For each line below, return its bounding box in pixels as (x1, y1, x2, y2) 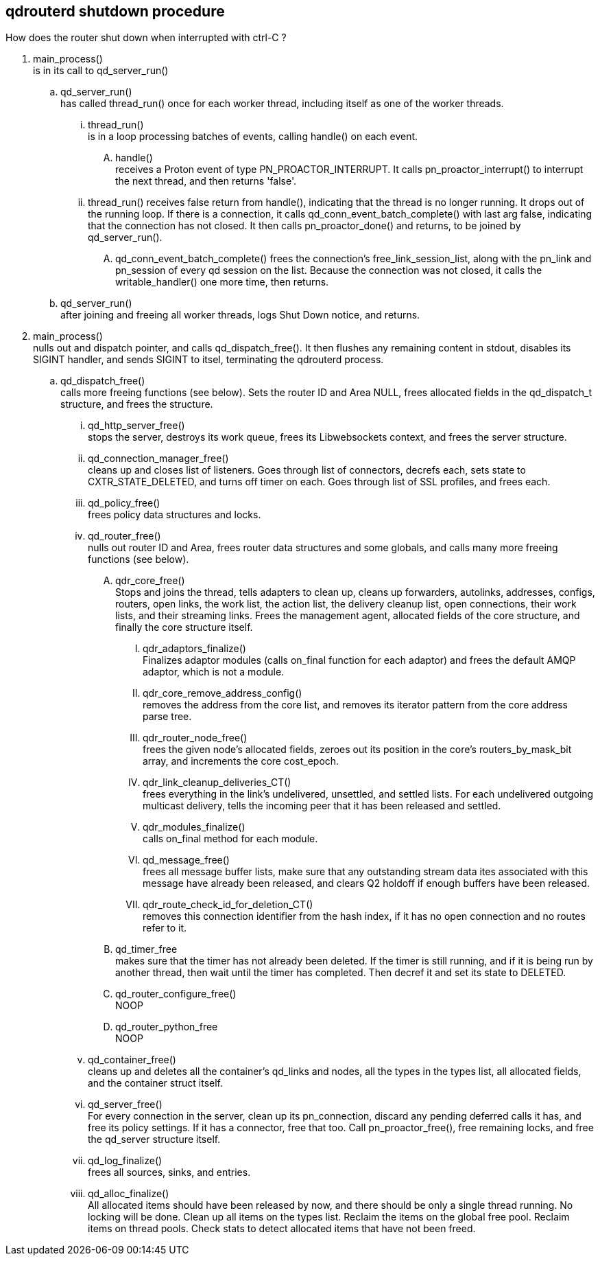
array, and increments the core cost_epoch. (143, 755, 339, 767)
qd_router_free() (88, 530, 161, 542)
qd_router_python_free (115, 1021, 218, 1033)
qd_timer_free (115, 943, 178, 956)
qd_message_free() (143, 854, 230, 866)
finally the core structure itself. (115, 621, 253, 634)
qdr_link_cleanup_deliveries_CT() (143, 776, 291, 789)
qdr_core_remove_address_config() (143, 687, 302, 699)
